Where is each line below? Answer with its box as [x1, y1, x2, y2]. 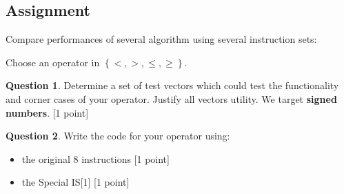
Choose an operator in [6, 55, 100, 69]
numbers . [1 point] [6, 105, 89, 119]
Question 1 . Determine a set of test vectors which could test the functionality [6, 78, 339, 93]
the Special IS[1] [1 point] [21, 175, 130, 189]
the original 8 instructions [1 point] [21, 151, 170, 166]
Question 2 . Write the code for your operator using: [6, 128, 230, 143]
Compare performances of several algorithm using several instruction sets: [6, 32, 317, 46]
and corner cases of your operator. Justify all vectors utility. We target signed [6, 91, 337, 106]
